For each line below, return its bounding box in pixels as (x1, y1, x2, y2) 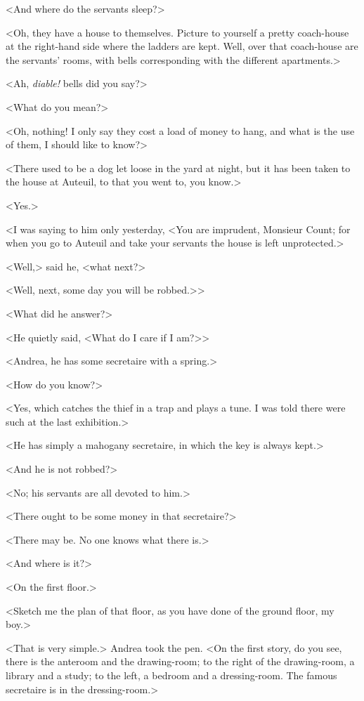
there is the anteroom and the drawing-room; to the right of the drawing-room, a (6, 654, 355, 669)
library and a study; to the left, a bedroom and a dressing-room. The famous (6, 668, 337, 682)
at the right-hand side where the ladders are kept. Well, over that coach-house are (6, 39, 358, 53)
